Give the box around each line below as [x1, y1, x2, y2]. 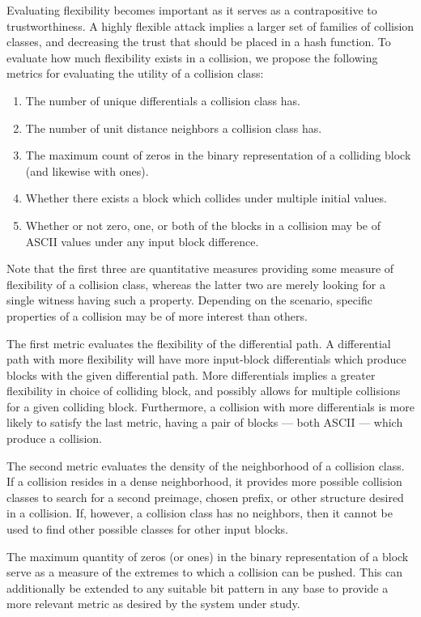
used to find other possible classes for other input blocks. [6, 521, 288, 538]
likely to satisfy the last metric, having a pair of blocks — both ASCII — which [6, 414, 403, 431]
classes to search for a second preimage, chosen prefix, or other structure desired [6, 488, 404, 505]
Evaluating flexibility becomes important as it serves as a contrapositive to [6, 2, 377, 18]
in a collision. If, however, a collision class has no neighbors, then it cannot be [6, 504, 393, 521]
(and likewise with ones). [25, 162, 149, 179]
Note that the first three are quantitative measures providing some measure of [6, 260, 394, 277]
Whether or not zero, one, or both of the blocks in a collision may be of [25, 216, 381, 233]
